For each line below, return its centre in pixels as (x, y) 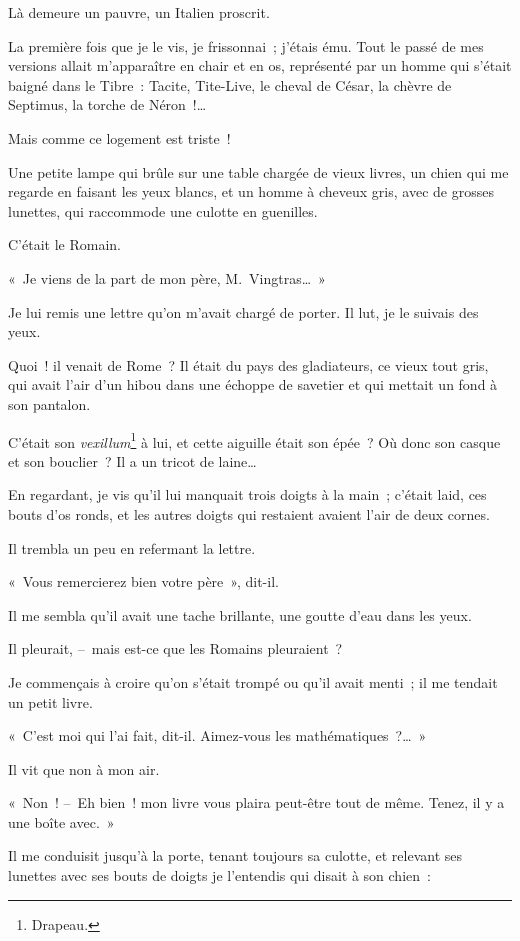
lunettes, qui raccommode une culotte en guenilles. (163, 210)
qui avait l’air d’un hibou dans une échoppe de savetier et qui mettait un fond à (253, 384)
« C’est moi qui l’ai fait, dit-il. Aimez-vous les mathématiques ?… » (217, 735)
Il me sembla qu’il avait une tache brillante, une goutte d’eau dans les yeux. (240, 614)
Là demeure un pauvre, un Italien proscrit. (139, 12)
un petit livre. (50, 701)
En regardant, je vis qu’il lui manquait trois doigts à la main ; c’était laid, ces (247, 494)
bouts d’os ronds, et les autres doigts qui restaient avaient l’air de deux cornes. (249, 513)
